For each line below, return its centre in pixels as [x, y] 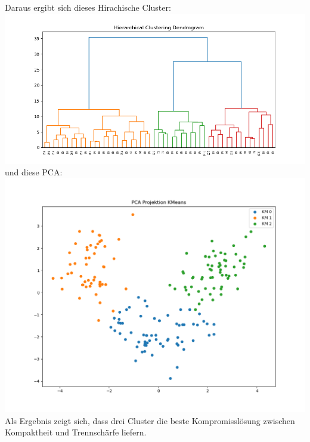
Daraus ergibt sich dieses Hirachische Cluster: [88, 7]
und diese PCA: [34, 172]
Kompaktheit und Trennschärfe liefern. [76, 432]
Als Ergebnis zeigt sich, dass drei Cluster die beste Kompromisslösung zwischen [150, 420]
